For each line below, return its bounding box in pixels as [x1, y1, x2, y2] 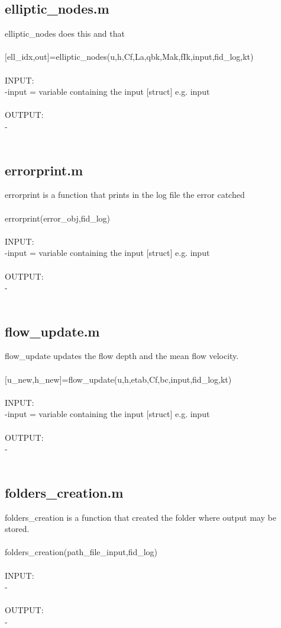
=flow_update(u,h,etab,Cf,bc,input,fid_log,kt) [62, 373, 232, 385]
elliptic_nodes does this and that [5, 27, 125, 40]
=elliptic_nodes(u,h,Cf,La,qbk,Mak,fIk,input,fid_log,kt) [49, 50, 254, 63]
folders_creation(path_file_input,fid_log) [5, 546, 158, 558]
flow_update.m [5, 322, 100, 340]
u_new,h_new [7, 373, 60, 385]
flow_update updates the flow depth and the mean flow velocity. [5, 350, 239, 362]
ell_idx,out [7, 50, 47, 63]
